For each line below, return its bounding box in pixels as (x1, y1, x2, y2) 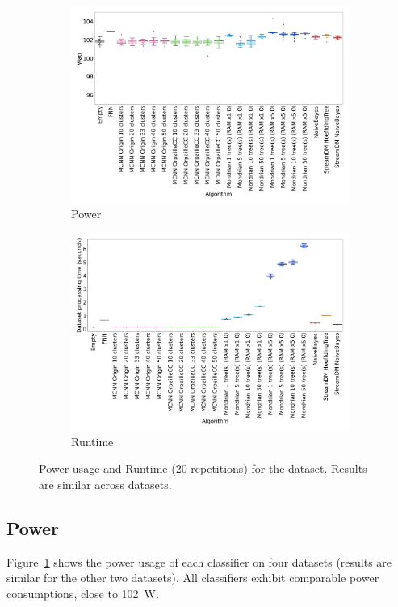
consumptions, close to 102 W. (6, 584, 159, 601)
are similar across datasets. (39, 475, 172, 492)
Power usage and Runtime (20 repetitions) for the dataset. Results (39, 460, 367, 477)
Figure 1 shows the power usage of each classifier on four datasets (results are (6, 553, 392, 570)
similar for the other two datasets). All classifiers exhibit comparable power (6, 569, 379, 586)
